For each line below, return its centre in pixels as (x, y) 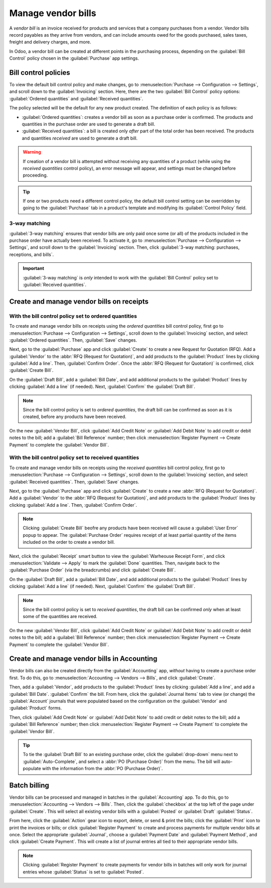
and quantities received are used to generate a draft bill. (80, 138)
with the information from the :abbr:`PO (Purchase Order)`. (102, 769)
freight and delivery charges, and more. (50, 42)
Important (34, 268)
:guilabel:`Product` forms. (36, 708)
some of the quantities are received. (60, 617)
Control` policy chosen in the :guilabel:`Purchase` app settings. (74, 58)
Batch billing (29, 785)
